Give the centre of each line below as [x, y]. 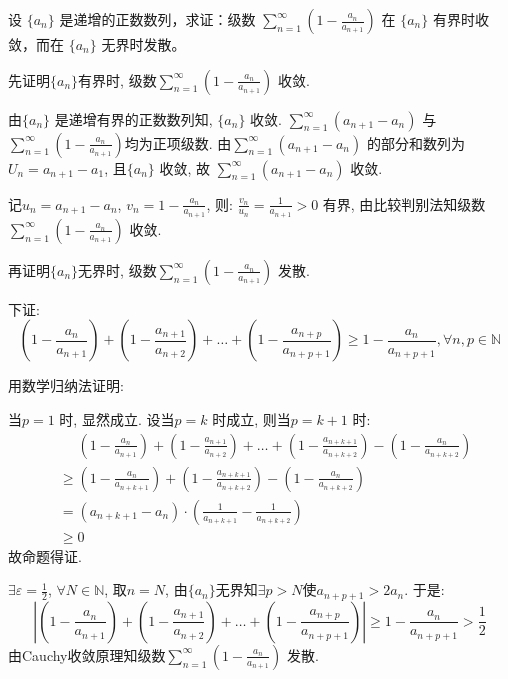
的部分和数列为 [415, 142]
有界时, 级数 [117, 79]
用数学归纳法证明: [66, 385]
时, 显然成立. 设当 [117, 419]
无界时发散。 [143, 44]
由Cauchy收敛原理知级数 [87, 654]
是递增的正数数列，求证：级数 [157, 19]
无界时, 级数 [117, 269]
